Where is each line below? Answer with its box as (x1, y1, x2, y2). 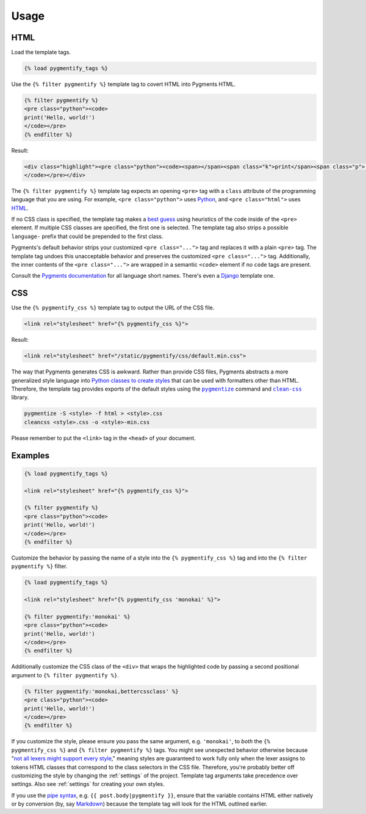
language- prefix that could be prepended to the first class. (11, 232, 163, 240)
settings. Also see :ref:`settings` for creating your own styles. (11, 780, 165, 788)
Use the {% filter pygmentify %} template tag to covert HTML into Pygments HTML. (11, 81, 236, 88)
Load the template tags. (11, 49, 71, 56)
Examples (11, 450, 50, 461)
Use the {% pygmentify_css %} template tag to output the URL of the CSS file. (11, 304, 215, 311)
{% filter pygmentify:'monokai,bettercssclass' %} (24, 688, 179, 695)
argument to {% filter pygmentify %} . (11, 671, 119, 679)
